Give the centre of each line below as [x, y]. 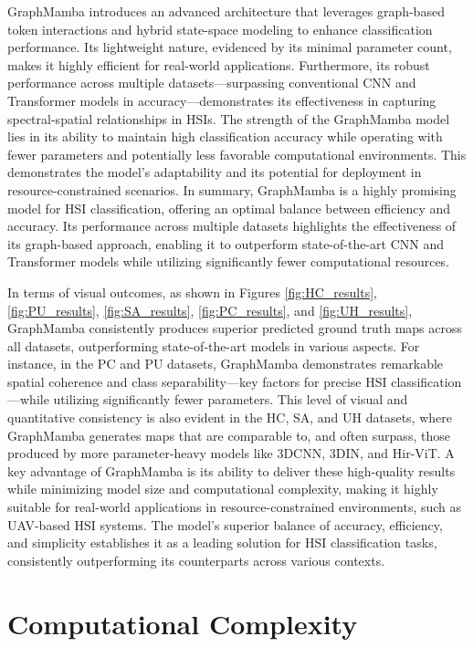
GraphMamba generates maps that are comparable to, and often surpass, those [229, 435]
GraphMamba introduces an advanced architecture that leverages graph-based [226, 11]
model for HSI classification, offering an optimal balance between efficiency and [229, 208]
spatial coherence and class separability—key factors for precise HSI [197, 381]
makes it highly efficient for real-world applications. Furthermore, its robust [219, 64]
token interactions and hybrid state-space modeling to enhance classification [220, 29]
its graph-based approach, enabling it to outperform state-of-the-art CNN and [226, 243]
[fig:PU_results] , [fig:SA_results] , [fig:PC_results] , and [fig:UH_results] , [210, 310]
